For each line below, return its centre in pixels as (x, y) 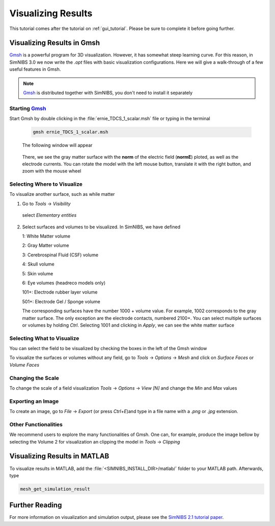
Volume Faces (24, 365)
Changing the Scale (34, 378)
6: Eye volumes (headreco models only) (64, 283)
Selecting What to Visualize (44, 338)
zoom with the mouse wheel (52, 171)
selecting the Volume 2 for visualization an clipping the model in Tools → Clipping (95, 442)
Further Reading (36, 505)
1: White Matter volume (46, 236)
